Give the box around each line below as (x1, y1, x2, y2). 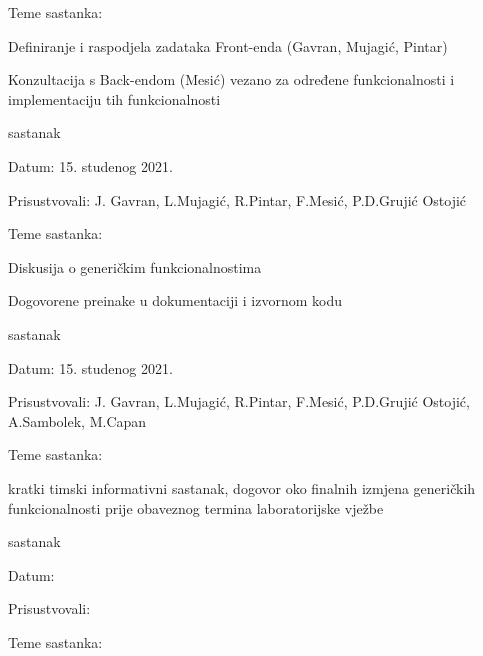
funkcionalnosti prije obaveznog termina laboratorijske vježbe (8, 497, 384, 518)
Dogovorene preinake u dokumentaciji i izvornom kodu (8, 290, 342, 311)
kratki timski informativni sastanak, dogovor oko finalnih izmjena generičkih (8, 477, 476, 498)
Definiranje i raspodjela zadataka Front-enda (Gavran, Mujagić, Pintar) (8, 35, 448, 56)
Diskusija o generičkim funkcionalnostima (8, 256, 262, 277)
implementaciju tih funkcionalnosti (8, 88, 221, 109)
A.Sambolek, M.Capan (8, 410, 147, 431)
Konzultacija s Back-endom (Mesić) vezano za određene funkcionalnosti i (8, 69, 455, 90)
